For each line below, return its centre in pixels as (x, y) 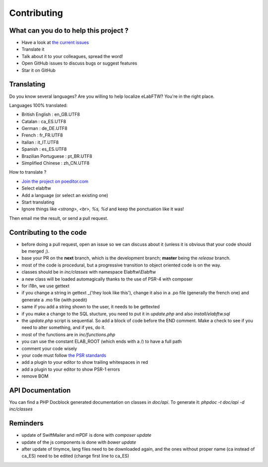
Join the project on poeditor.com (55, 181)
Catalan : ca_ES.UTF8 (44, 121)
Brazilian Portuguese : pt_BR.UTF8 (57, 156)
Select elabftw (36, 188)
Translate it (33, 49)
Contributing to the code (48, 233)
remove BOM (35, 376)
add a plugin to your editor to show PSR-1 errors (71, 369)
